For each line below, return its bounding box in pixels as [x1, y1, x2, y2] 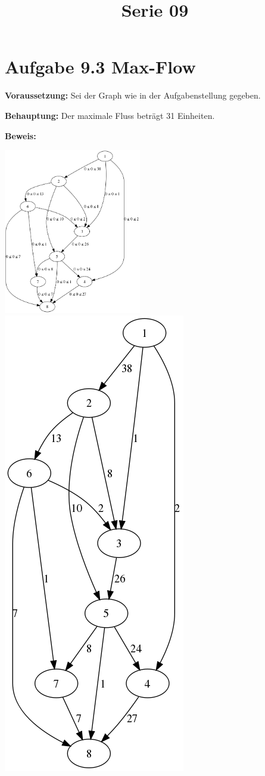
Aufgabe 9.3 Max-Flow [5, 54, 196, 79]
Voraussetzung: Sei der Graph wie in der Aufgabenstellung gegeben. [5, 89, 261, 102]
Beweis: [5, 129, 36, 142]
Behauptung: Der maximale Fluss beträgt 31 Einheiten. [5, 109, 215, 121]
